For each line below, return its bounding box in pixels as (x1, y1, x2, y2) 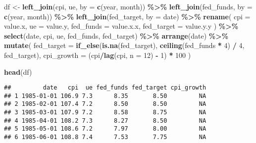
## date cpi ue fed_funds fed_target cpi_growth (4, 84, 206, 92)
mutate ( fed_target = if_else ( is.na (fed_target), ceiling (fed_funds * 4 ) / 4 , (4, 40, 245, 50)
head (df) (4, 66, 32, 77)
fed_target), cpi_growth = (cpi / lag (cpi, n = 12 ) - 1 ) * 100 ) (4, 49, 191, 60)
